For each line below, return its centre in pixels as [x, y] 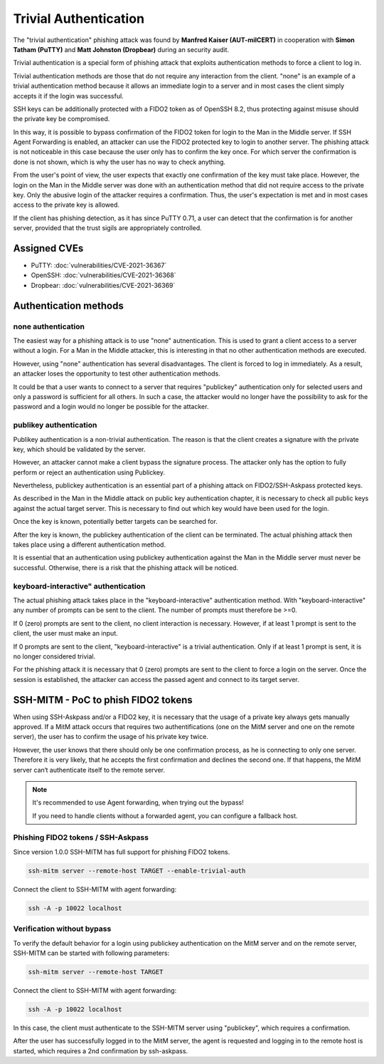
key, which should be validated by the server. [79, 449]
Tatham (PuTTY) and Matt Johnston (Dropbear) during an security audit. [121, 49]
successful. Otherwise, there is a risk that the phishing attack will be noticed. [126, 567]
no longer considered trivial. [54, 656]
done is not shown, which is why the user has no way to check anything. [119, 162]
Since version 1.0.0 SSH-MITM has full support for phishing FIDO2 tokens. [122, 852]
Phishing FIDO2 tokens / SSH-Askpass [81, 837]
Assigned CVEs [48, 248]
